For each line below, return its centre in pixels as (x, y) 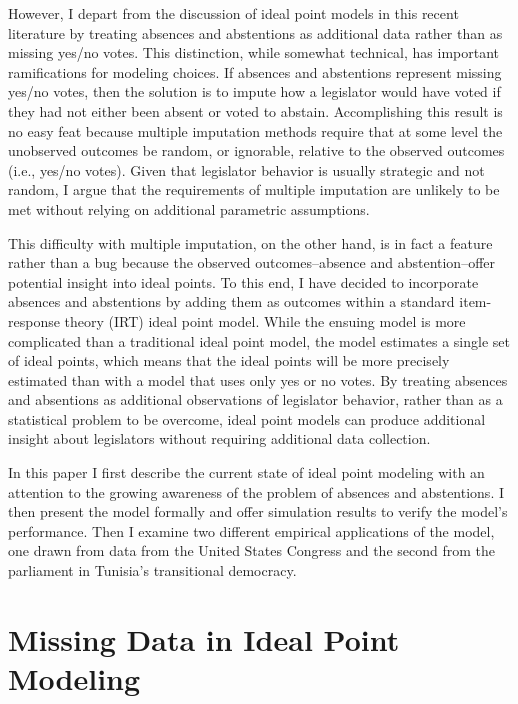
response (34, 320)
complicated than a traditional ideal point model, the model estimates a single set (259, 340)
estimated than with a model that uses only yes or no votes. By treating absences (258, 379)
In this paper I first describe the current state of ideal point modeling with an (246, 472)
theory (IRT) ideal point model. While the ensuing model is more (265, 320)
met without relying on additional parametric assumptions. (189, 208)
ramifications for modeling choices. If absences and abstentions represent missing (255, 71)
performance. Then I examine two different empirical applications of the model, (251, 530)
